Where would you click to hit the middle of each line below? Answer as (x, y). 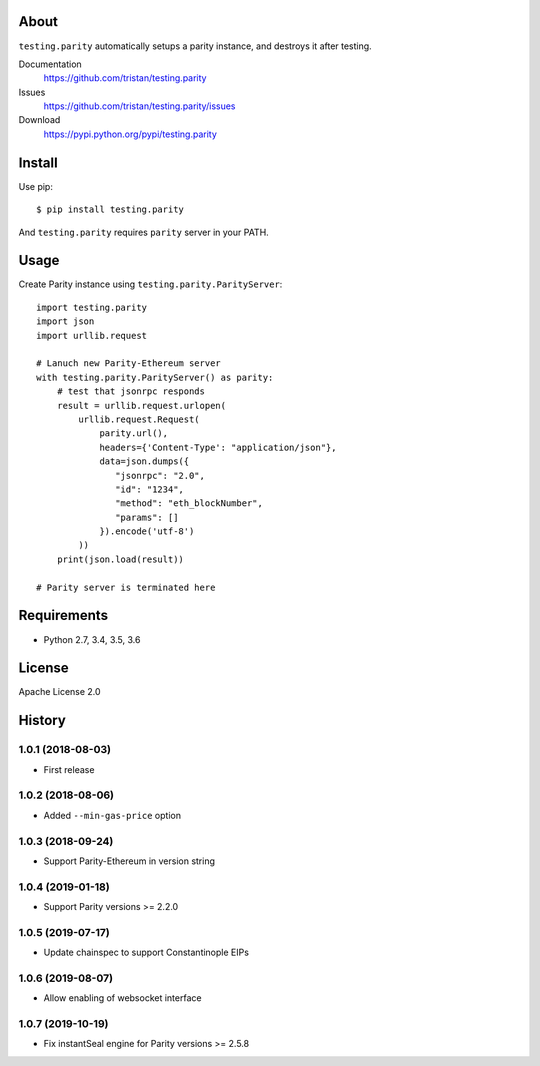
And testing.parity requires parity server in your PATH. (143, 232)
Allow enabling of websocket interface (122, 998)
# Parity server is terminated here (126, 587)
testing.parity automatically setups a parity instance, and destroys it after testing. (195, 46)
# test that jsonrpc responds (130, 391)
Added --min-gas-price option (112, 815)
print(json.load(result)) (120, 559)
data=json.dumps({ (144, 461)
